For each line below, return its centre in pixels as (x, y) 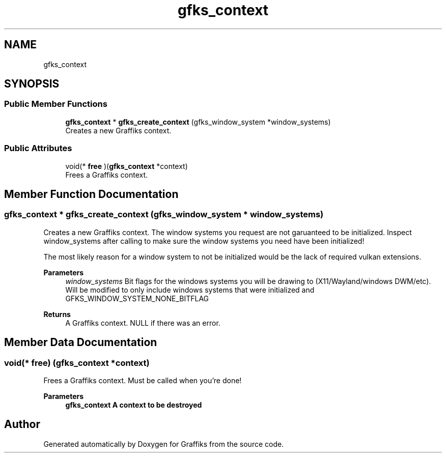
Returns (57, 314)
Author (22, 424)
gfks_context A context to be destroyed (134, 405)
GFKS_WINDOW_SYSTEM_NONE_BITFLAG (137, 298)
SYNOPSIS (32, 84)
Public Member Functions (56, 104)
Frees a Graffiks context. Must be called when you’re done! (143, 380)
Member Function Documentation (91, 194)
